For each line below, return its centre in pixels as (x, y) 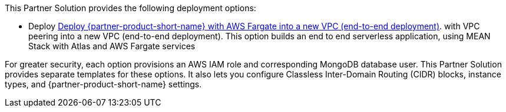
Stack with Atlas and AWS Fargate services (112, 46)
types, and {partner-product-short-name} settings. (103, 84)
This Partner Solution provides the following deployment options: (130, 8)
